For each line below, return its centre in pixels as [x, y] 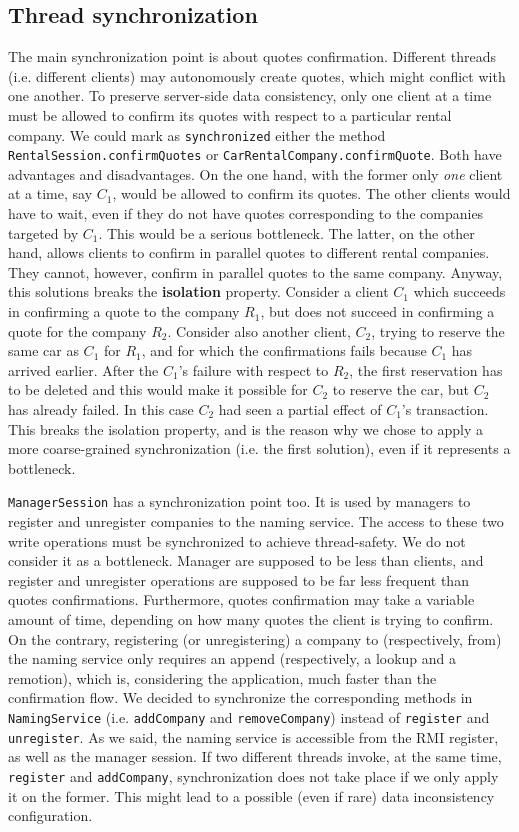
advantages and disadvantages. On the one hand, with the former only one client [255, 173]
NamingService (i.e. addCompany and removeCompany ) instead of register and [249, 716]
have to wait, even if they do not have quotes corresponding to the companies [246, 213]
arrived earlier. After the [83, 369]
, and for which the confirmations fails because [284, 350]
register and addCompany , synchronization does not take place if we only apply [253, 775]
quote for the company [77, 330]
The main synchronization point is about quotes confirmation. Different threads [252, 56]
